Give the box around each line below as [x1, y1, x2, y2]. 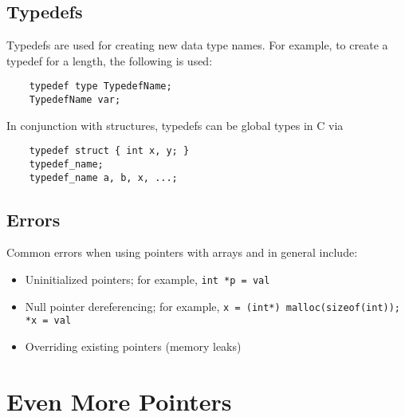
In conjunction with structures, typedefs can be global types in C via [6, 116, 344, 133]
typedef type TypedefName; [29, 81, 172, 92]
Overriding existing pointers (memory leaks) [25, 338, 242, 355]
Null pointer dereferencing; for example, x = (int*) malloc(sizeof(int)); [25, 297, 401, 314]
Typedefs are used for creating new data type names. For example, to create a [6, 37, 388, 53]
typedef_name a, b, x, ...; [29, 171, 178, 183]
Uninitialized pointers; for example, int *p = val [25, 271, 270, 288]
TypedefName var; [29, 94, 121, 106]
